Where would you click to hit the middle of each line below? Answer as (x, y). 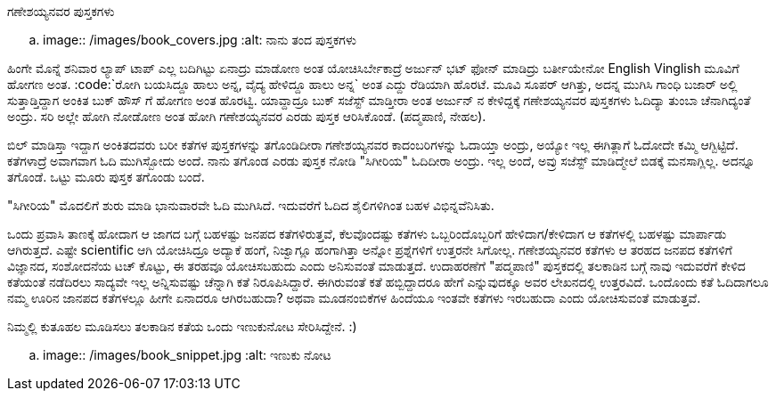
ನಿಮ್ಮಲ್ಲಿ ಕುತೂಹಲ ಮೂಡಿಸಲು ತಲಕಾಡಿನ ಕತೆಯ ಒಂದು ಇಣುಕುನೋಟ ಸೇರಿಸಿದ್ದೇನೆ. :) (182, 326)
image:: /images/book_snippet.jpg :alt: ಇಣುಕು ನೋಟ (187, 355)
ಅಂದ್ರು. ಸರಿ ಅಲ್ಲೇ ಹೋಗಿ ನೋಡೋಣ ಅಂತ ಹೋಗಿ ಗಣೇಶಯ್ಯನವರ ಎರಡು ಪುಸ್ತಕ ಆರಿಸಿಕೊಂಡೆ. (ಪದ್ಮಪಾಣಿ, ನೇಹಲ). (247, 116)
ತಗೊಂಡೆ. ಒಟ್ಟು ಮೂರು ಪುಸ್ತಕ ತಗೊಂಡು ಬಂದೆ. (106, 177)
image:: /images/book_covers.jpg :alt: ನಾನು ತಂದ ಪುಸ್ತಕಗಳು (200, 40)
